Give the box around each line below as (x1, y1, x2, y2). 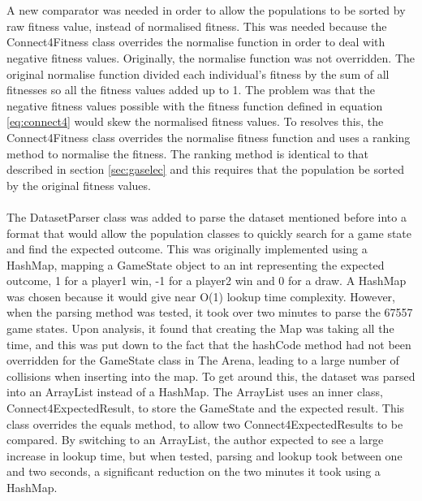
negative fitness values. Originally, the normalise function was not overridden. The (6, 49, 416, 66)
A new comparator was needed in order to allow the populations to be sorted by (6, 2, 406, 19)
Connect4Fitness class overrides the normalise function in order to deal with (6, 33, 385, 50)
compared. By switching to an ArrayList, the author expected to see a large (6, 431, 384, 448)
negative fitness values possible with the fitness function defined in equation (6, 97, 383, 114)
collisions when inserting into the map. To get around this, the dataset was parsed (6, 367, 416, 384)
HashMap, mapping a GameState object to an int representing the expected (6, 256, 385, 273)
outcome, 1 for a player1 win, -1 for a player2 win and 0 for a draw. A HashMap (6, 272, 407, 289)
